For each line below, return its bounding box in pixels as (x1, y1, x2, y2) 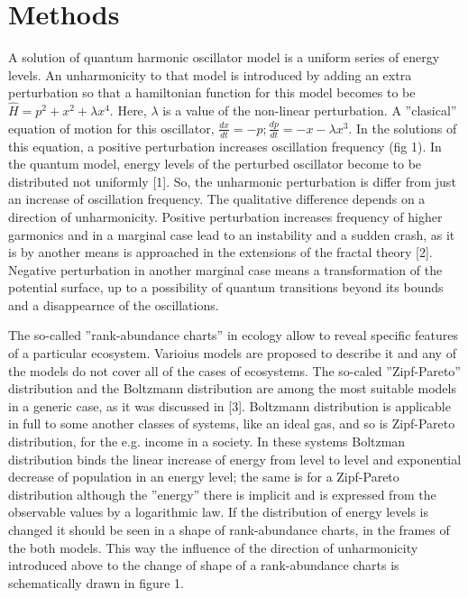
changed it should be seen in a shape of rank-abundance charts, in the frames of (8, 520, 450, 539)
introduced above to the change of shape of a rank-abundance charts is (8, 556, 399, 575)
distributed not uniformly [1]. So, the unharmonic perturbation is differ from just (8, 171, 456, 190)
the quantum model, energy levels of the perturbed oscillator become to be (8, 154, 422, 173)
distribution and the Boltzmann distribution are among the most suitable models (8, 379, 456, 398)
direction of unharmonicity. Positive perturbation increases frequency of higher (8, 207, 443, 225)
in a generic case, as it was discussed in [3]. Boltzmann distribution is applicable (8, 396, 451, 415)
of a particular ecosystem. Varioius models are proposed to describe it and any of (8, 344, 456, 363)
